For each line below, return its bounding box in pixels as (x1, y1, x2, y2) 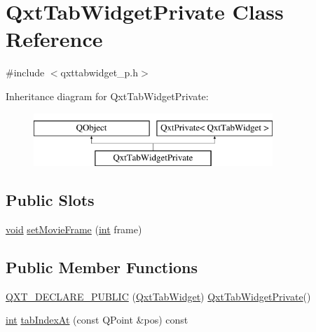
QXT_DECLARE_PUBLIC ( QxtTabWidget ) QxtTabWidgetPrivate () (6, 289, 311, 303)
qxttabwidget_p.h (60, 65, 139, 80)
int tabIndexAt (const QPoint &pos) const (6, 312, 188, 327)
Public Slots (6, 189, 95, 211)
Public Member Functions (6, 256, 198, 277)
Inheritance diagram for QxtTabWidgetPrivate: (6, 88, 209, 103)
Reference (6, 25, 103, 53)
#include (6, 65, 45, 80)
